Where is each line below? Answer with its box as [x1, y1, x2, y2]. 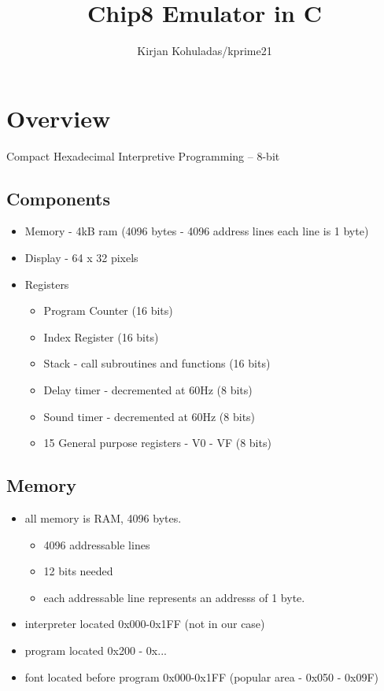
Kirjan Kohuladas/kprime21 [137, 42, 272, 59]
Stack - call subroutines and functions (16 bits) [43, 355, 271, 371]
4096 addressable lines [43, 536, 150, 552]
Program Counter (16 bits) [43, 302, 173, 319]
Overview [6, 102, 111, 134]
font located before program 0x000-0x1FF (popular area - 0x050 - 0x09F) [24, 668, 378, 685]
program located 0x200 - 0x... [24, 641, 167, 658]
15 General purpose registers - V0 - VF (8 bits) [43, 434, 271, 451]
